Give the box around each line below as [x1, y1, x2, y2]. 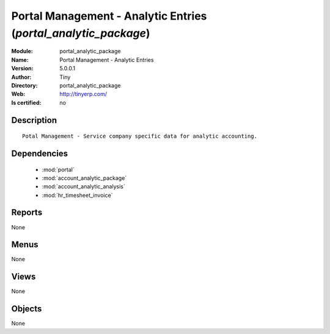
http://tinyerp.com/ [59, 91, 107, 98]
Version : [11, 65, 34, 72]
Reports [11, 207, 43, 218]
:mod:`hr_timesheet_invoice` [42, 191, 113, 199]
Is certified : [11, 98, 42, 106]
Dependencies [11, 148, 68, 158]
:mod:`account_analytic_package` [42, 174, 127, 182]
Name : [11, 56, 29, 64]
